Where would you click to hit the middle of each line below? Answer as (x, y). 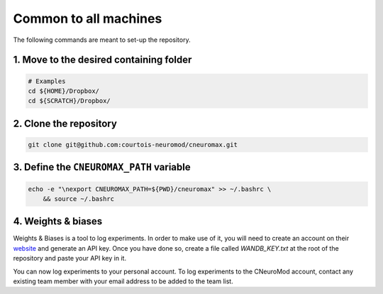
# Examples (47, 81)
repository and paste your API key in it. (70, 258)
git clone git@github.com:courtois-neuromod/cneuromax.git (133, 145)
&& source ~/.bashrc (79, 198)
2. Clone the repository (65, 123)
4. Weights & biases (58, 221)
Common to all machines (88, 18)
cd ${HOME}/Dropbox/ (63, 91)
